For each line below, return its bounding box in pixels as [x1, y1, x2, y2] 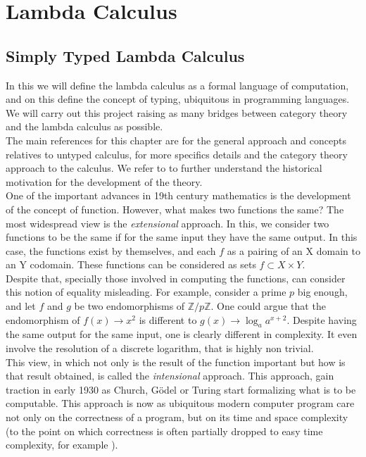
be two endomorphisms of [74, 299, 185, 313]
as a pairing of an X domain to [227, 243, 360, 258]
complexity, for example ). [6, 437, 118, 452]
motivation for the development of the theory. [6, 174, 203, 189]
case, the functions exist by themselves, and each [6, 243, 216, 258]
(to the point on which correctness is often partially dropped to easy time [6, 423, 323, 438]
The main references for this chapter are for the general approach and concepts [6, 132, 346, 147]
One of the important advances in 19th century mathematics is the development [6, 188, 351, 203]
